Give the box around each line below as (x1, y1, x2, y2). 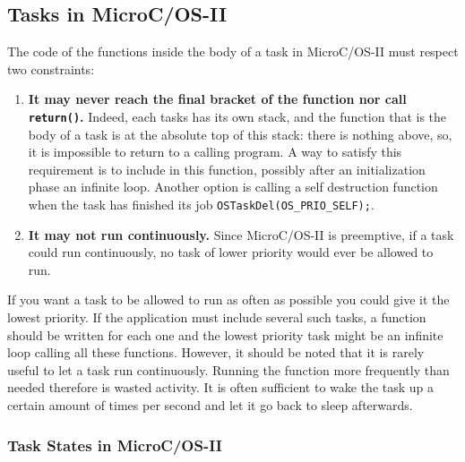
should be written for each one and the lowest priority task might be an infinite (7, 325, 443, 344)
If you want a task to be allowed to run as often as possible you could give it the (7, 290, 450, 309)
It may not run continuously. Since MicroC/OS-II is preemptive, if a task (28, 225, 454, 244)
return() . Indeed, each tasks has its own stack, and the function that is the (28, 107, 447, 125)
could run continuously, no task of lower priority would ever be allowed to (28, 243, 434, 261)
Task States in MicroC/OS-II (7, 433, 223, 456)
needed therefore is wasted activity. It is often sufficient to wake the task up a (7, 378, 435, 397)
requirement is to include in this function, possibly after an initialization (28, 159, 426, 178)
